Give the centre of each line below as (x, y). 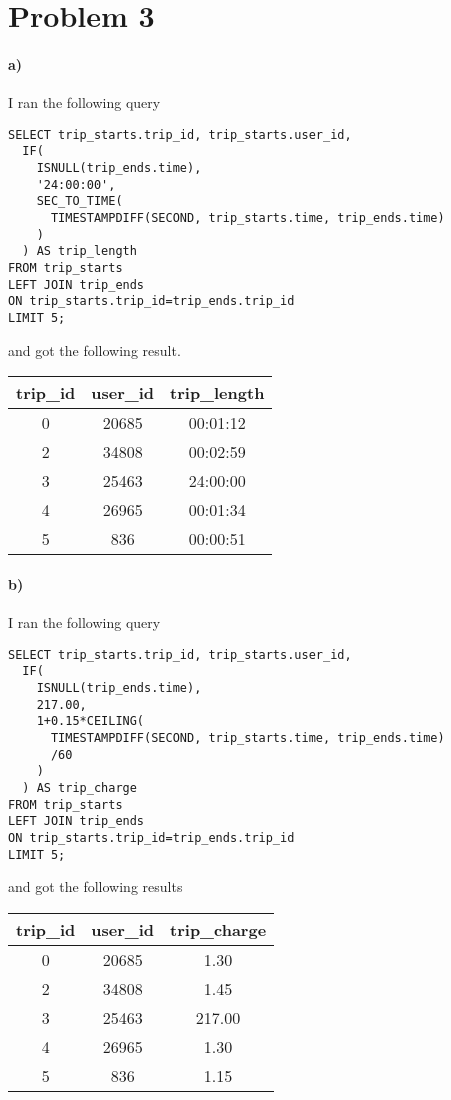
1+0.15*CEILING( (90, 721)
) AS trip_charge (79, 787)
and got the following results (95, 886)
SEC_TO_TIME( (79, 201)
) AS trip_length (79, 251)
